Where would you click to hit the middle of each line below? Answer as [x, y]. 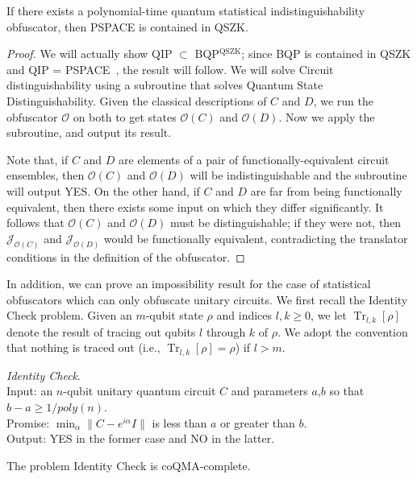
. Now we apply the [327, 116]
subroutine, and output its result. [89, 132]
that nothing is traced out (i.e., [83, 347]
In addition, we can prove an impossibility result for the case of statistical [189, 284]
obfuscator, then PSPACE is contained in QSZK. [127, 26]
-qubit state [174, 315]
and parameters [269, 391]
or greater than [258, 422]
